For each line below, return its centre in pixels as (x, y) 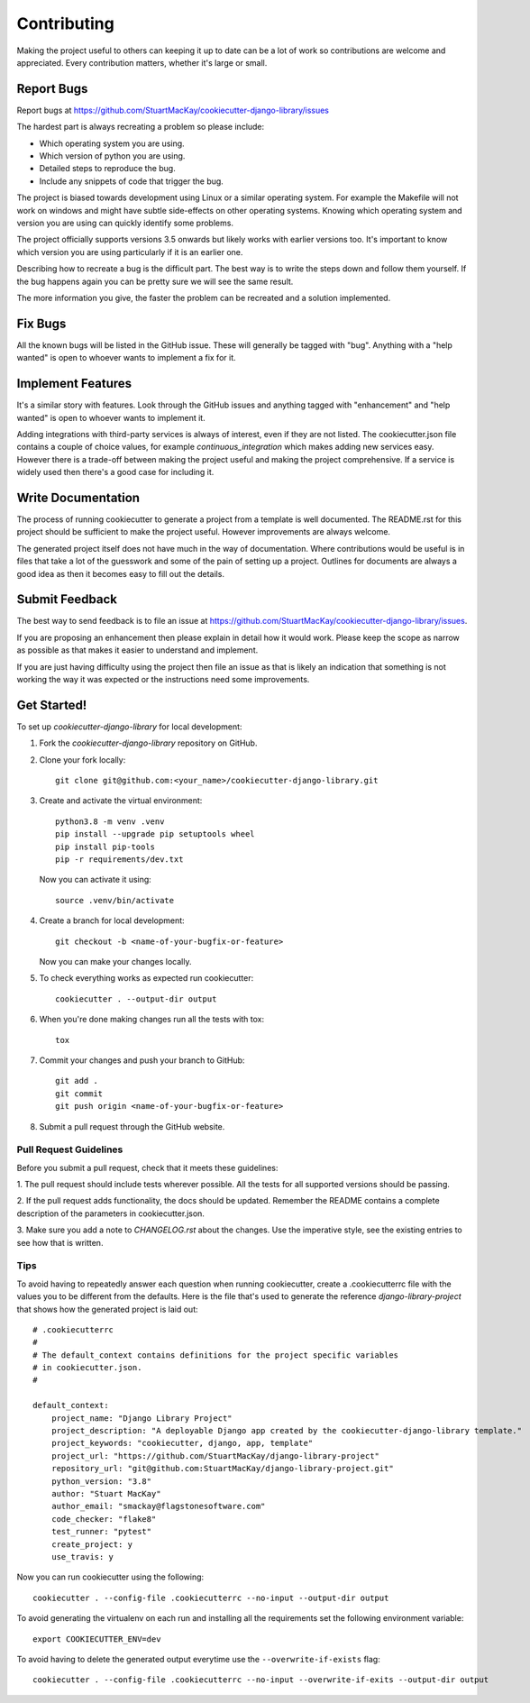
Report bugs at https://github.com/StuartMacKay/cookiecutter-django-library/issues (173, 110)
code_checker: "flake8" (104, 1519)
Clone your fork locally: (82, 760)
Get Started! (52, 705)
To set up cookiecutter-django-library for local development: (129, 727)
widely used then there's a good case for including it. (115, 472)
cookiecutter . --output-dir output (136, 999)
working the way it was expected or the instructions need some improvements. (163, 680)
